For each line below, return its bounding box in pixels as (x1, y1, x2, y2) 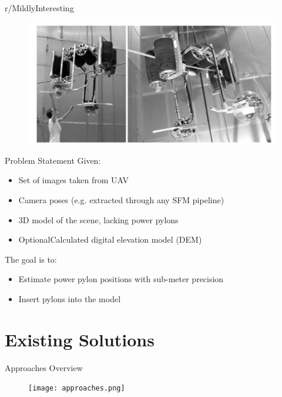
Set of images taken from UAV (18, 174, 129, 186)
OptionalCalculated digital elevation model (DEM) (18, 233, 202, 246)
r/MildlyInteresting (5, 2, 74, 14)
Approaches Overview (5, 361, 83, 373)
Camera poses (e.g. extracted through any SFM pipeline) (18, 194, 224, 206)
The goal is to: (5, 253, 57, 265)
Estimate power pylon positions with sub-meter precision (18, 273, 224, 285)
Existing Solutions (5, 327, 155, 351)
